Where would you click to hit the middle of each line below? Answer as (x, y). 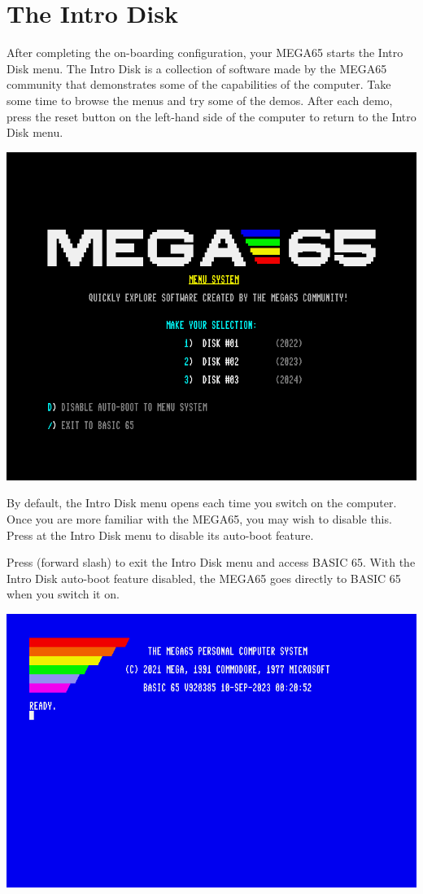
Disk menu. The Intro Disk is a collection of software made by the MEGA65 (197, 68)
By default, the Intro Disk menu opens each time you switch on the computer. (202, 503)
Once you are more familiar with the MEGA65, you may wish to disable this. (199, 519)
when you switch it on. (63, 594)
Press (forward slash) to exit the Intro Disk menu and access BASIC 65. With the (211, 562)
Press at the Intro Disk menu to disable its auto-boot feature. (160, 535)
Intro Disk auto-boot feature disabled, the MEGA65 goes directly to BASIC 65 (204, 578)
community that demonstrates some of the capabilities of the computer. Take (199, 84)
